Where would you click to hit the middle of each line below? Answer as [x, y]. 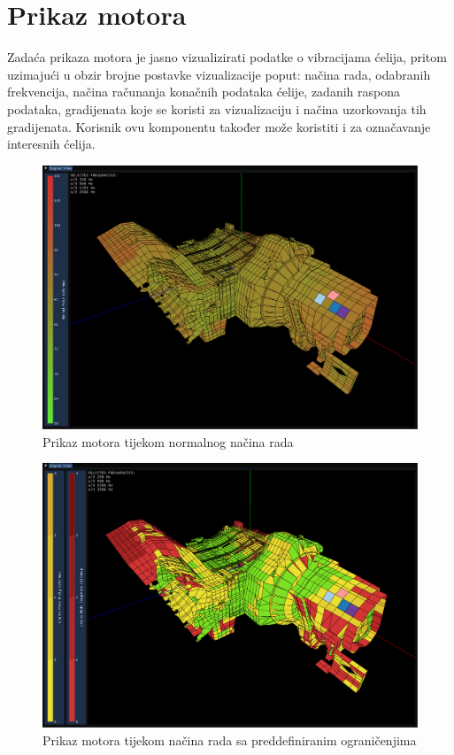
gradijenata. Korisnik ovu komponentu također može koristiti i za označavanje [219, 126]
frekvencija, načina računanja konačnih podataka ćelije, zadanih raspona [204, 92]
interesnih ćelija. [51, 144]
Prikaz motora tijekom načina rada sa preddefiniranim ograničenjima [230, 740]
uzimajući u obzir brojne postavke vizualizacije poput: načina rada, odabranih [219, 74]
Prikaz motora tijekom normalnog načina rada [168, 441]
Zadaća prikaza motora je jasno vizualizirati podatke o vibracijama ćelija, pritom [227, 57]
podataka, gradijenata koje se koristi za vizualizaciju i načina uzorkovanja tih [217, 108]
